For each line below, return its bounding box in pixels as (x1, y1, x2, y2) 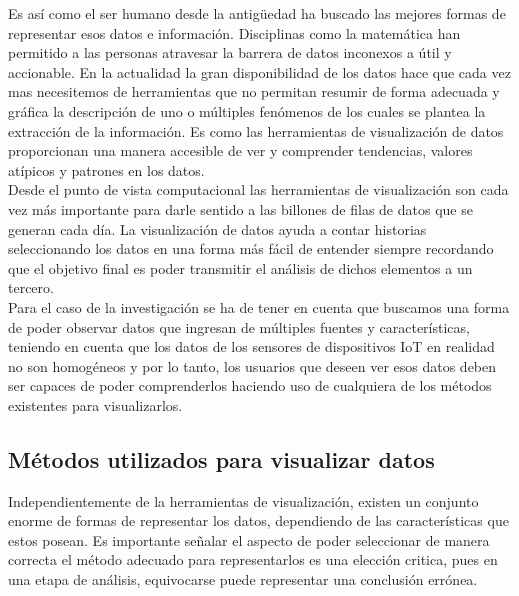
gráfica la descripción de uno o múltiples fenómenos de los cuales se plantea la (8, 100, 486, 121)
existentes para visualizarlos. (8, 394, 183, 415)
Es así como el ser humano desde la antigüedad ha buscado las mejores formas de (8, 3, 506, 23)
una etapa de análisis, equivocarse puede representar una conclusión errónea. (8, 569, 478, 590)
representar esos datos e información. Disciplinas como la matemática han (8, 22, 461, 43)
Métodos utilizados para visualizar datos (8, 443, 435, 474)
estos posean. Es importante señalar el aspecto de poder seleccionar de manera (8, 529, 490, 550)
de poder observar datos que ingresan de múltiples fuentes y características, (8, 316, 470, 337)
